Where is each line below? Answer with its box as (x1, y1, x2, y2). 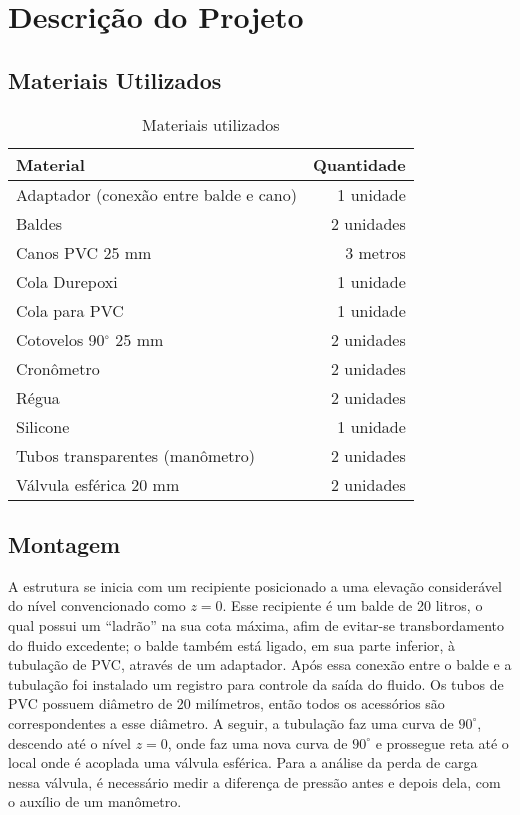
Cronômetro (16, 356, 100, 380)
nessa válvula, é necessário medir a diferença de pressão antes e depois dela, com (8, 771, 501, 792)
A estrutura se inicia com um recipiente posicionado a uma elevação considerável (8, 575, 502, 596)
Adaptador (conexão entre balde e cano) (16, 182, 297, 206)
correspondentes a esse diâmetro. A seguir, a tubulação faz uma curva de (8, 712, 454, 733)
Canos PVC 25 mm (16, 240, 152, 264)
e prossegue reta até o (375, 732, 509, 753)
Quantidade (312, 152, 406, 176)
